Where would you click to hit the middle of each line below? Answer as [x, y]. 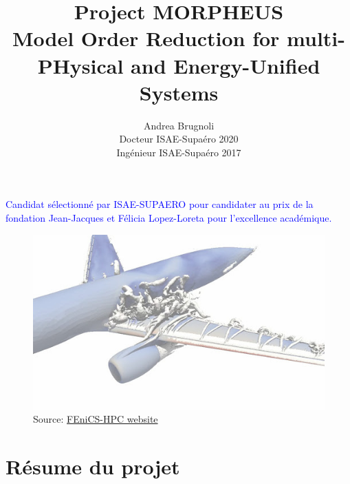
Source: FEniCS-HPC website [96, 419]
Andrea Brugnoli [179, 125]
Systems [179, 92]
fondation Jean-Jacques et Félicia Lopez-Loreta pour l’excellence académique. [169, 218]
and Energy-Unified [226, 65]
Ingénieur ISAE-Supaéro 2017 [179, 152]
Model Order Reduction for [146, 38]
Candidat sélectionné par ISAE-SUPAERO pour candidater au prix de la [160, 204]
